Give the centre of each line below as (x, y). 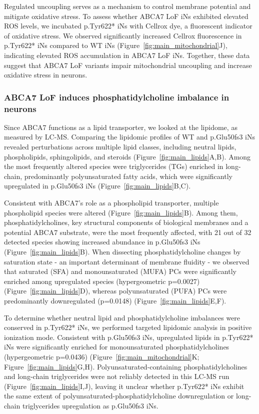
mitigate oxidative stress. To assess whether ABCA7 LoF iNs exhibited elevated (126, 16)
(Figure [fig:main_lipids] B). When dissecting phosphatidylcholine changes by (122, 252)
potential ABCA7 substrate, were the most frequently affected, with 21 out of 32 (128, 232)
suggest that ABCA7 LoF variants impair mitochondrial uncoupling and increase (128, 65)
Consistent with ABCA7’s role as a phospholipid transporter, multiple (111, 203)
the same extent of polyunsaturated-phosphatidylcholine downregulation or (119, 396)
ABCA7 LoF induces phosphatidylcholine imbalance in (117, 97)
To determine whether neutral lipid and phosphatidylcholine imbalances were (122, 317)
